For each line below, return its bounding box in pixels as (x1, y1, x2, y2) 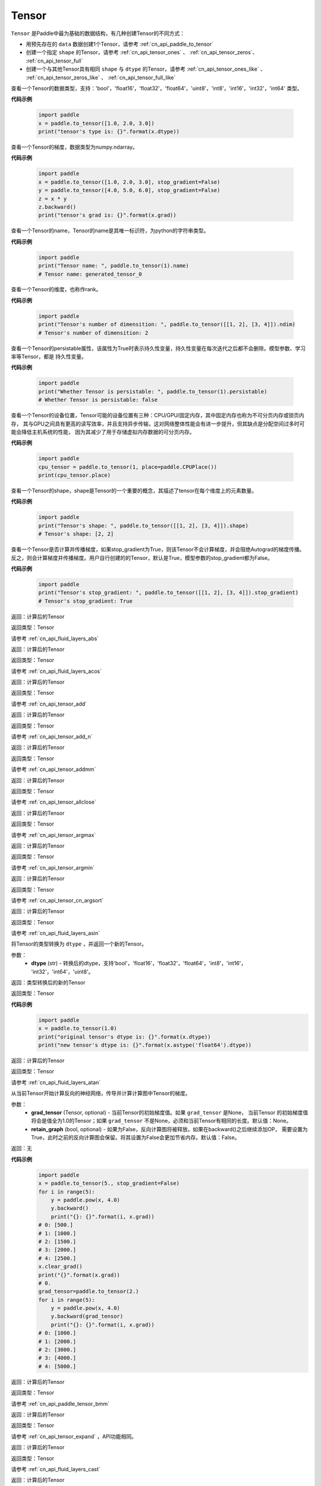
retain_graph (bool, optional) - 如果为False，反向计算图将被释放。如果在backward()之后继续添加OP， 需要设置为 (31, 1125, 308, 1132)
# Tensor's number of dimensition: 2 (38, 329, 149, 336)
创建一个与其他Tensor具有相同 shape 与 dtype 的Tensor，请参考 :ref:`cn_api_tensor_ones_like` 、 (26, 65, 266, 73)
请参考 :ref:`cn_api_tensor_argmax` (11, 831, 96, 838)
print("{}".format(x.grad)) (38, 1271, 120, 1278)
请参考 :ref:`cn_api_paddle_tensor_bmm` (11, 1400, 110, 1407)
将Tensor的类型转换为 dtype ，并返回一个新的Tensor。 (11, 940, 147, 947)
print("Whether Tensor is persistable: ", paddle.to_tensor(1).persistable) (38, 388, 267, 395)
